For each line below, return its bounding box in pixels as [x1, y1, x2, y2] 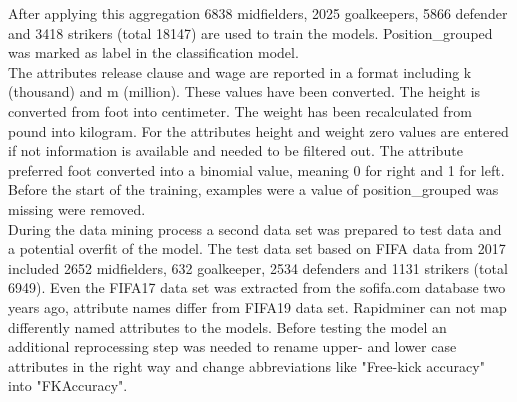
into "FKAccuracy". [8, 375, 128, 396]
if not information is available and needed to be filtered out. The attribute [8, 140, 463, 161]
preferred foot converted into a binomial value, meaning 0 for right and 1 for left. [8, 159, 505, 180]
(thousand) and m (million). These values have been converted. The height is [8, 81, 481, 102]
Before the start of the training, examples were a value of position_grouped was [8, 179, 499, 200]
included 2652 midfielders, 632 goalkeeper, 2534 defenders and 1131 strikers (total [8, 257, 508, 278]
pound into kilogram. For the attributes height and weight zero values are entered [8, 120, 509, 141]
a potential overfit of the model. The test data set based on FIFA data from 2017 [8, 238, 506, 259]
